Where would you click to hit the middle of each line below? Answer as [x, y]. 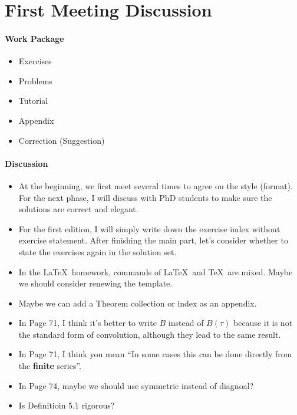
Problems [35, 80]
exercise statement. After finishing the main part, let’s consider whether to [153, 240]
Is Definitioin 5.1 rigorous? [67, 405]
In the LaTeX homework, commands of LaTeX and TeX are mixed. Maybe [156, 271]
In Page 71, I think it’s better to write [88, 323]
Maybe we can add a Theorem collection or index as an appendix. [138, 303]
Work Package [34, 38]
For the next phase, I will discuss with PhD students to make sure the [145, 197]
